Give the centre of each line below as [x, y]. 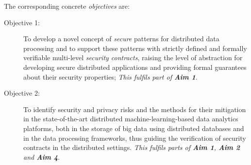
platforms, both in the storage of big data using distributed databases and [134, 128]
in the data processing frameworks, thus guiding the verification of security [135, 138]
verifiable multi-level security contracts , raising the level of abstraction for [133, 58]
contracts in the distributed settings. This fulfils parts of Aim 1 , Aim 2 [132, 147]
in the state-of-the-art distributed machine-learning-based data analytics [131, 119]
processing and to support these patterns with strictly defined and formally [135, 48]
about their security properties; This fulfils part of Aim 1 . [110, 76]
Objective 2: [22, 93]
